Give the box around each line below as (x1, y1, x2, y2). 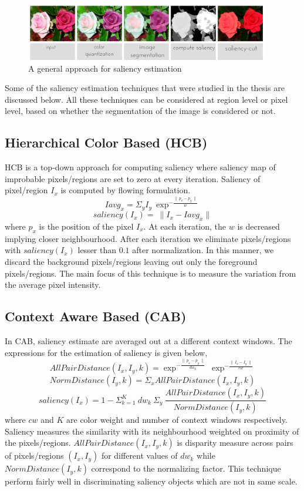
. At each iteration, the (143, 220, 227, 233)
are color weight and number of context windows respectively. (66, 413, 288, 426)
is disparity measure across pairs (177, 436, 293, 449)
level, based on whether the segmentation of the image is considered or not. (5, 105, 276, 117)
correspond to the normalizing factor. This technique (91, 462, 281, 475)
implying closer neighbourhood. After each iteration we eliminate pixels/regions (5, 232, 291, 244)
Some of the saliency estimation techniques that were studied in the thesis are (5, 82, 285, 94)
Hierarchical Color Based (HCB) (5, 133, 208, 152)
